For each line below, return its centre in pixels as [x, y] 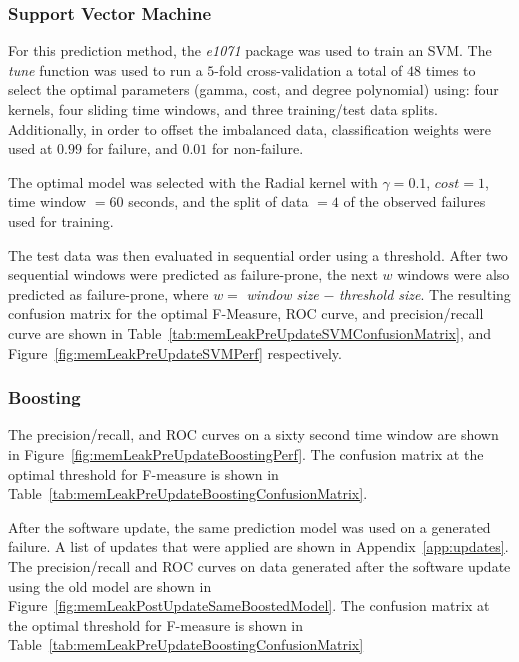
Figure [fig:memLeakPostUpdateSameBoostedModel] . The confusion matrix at [249, 605]
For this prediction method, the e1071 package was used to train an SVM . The [250, 50]
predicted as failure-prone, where [108, 293]
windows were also [453, 274]
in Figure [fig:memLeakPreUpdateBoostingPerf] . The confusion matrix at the [246, 453]
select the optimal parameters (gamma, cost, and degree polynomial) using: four [253, 89]
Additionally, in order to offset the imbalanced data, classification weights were [250, 128]
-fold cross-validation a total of [308, 69]
